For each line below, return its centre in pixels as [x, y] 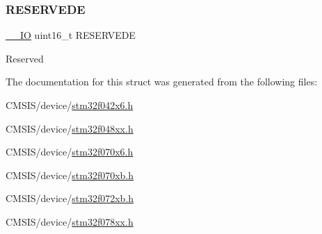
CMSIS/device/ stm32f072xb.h [70, 198]
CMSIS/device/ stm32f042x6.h [70, 105]
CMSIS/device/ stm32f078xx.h [70, 221]
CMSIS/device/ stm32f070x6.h [70, 152]
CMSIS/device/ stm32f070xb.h [70, 175]
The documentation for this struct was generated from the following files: [162, 82]
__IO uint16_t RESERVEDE [71, 35]
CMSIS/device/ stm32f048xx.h [70, 128]
